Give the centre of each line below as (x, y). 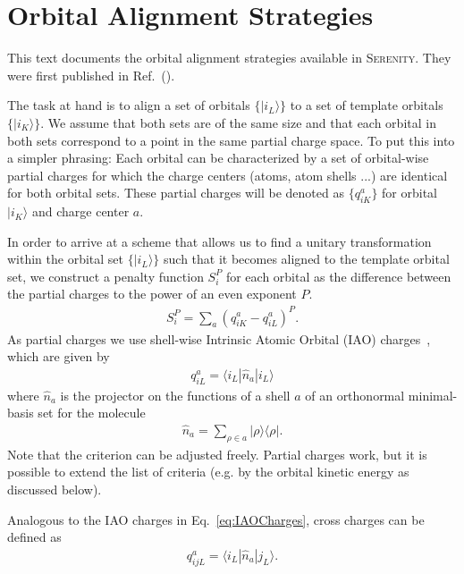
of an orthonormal (355, 395)
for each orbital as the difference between (338, 276)
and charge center (80, 211)
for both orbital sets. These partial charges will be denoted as (176, 193)
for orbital (409, 193)
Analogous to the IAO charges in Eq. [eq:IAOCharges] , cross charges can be (216, 519)
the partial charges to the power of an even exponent (152, 294)
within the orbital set (66, 259)
